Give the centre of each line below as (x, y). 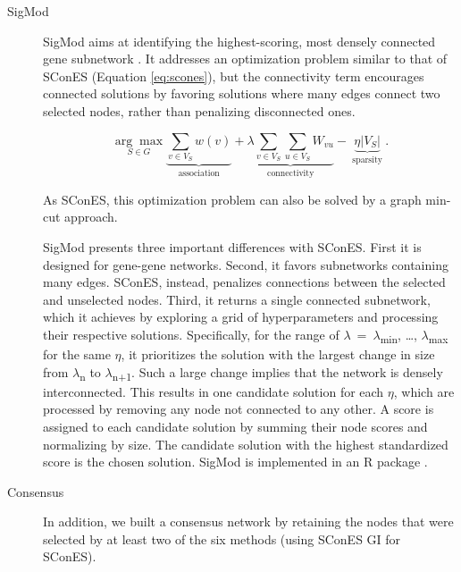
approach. (91, 217)
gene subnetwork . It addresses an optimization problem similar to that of (245, 59)
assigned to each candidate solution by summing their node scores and (235, 426)
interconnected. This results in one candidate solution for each (214, 391)
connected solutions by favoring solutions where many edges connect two (242, 93)
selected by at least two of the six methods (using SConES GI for (222, 538)
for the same (77, 354)
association (199, 174)
